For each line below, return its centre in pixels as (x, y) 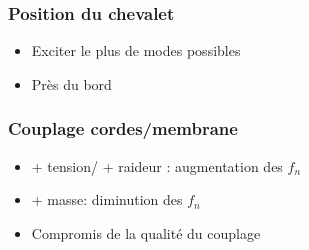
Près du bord (71, 83)
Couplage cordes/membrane (123, 128)
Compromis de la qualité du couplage (146, 232)
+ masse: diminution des (107, 199)
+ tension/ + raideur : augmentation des (157, 165)
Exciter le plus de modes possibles (136, 50)
